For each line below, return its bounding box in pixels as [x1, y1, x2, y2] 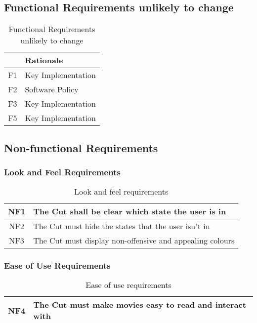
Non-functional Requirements [4, 140, 158, 155]
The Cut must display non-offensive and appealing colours [33, 235, 235, 246]
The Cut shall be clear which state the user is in [33, 205, 226, 217]
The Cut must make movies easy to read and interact [33, 299, 246, 311]
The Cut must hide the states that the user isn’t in [33, 220, 210, 232]
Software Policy [25, 83, 79, 95]
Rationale [25, 54, 63, 66]
